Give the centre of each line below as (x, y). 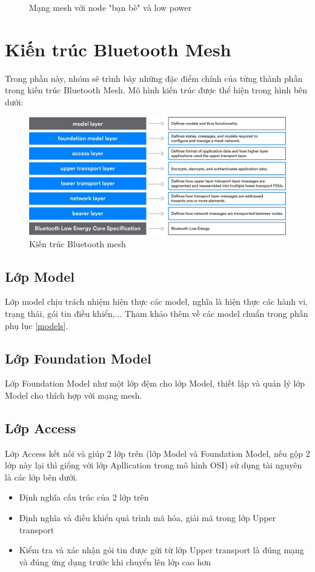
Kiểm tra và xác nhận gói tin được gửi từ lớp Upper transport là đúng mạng (161, 550)
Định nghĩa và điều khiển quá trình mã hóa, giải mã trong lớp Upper (148, 518)
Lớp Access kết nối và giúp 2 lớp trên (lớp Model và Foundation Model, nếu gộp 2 (157, 453)
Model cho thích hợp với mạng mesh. (74, 395)
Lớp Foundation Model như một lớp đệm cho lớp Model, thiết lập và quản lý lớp (155, 383)
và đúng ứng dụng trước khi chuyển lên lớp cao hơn (115, 561)
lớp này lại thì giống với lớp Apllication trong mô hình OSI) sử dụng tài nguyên (154, 465)
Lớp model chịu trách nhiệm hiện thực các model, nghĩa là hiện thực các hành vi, (156, 301)
